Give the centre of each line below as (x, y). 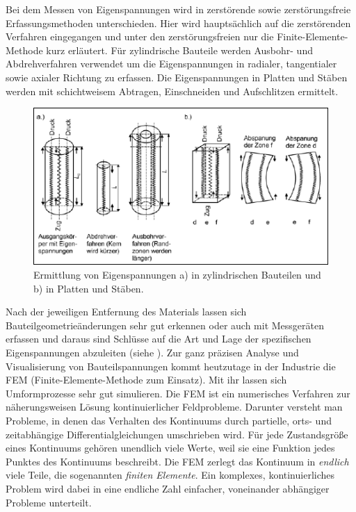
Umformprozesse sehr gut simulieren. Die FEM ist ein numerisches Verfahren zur (178, 393)
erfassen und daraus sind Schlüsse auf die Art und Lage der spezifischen (159, 339)
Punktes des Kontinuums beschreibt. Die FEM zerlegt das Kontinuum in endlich (177, 461)
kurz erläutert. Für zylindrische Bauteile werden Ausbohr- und (179, 50)
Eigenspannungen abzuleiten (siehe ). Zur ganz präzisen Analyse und (152, 352)
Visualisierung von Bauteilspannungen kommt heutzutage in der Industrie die (171, 366)
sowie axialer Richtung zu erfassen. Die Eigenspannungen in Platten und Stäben (177, 77)
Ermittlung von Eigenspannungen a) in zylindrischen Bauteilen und (177, 274)
